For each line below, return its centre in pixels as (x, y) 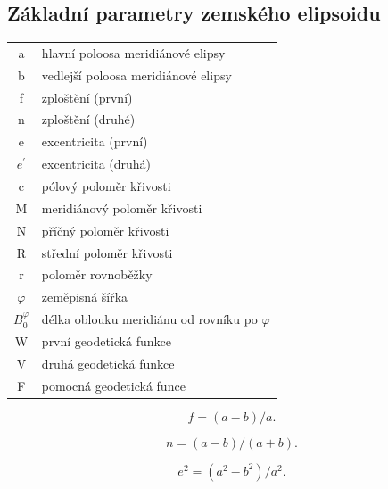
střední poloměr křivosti (107, 252)
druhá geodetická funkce (108, 363)
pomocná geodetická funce (113, 385)
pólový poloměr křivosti (106, 186)
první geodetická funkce (106, 340)
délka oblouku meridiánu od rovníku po (149, 319)
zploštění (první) (87, 97)
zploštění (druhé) (88, 119)
